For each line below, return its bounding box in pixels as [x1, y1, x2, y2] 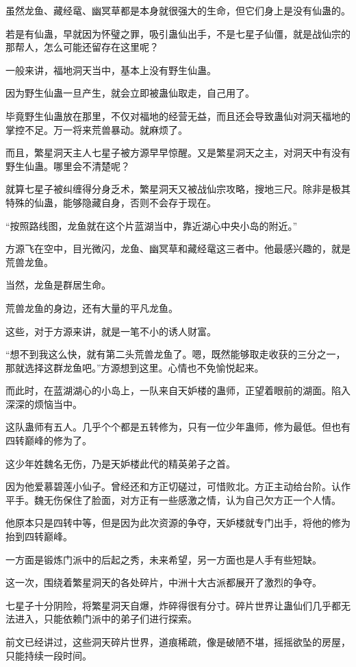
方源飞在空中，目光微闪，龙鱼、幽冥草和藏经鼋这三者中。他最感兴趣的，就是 [5, 241, 351, 256]
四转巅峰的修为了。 [5, 433, 92, 448]
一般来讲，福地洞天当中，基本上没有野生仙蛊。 [5, 62, 216, 77]
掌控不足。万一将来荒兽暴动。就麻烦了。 [5, 122, 188, 136]
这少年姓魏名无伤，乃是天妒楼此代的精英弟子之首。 [5, 456, 236, 470]
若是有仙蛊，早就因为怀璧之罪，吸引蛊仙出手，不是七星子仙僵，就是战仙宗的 [5, 26, 351, 40]
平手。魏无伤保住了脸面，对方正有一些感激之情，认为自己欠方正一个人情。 [5, 492, 341, 507]
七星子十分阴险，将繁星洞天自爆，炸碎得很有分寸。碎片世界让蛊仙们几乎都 [5, 598, 341, 612]
